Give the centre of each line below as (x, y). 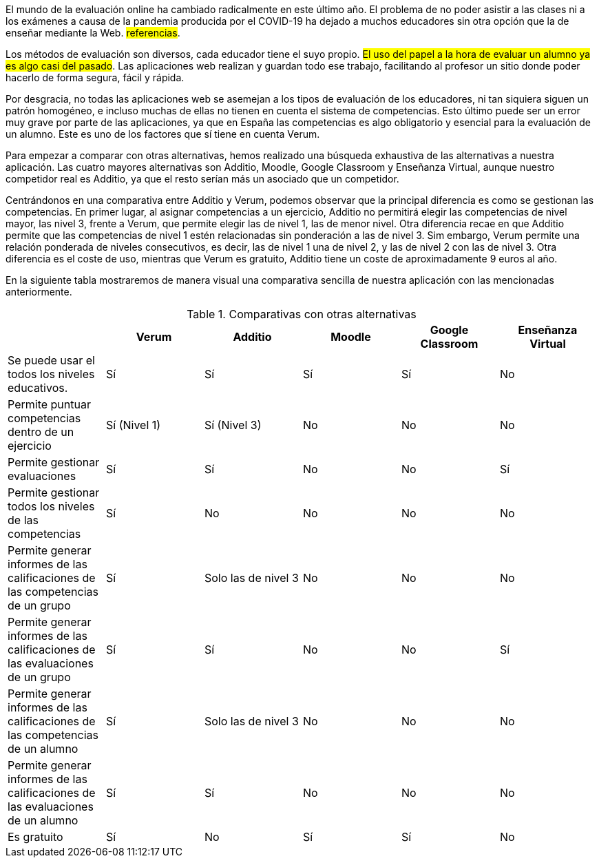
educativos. (38, 388)
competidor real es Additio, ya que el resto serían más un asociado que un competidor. (202, 179)
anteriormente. (39, 292)
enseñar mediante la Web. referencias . (93, 33)
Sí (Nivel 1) (133, 425)
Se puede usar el (51, 360)
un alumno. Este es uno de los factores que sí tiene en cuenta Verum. (163, 134)
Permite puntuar (49, 404)
